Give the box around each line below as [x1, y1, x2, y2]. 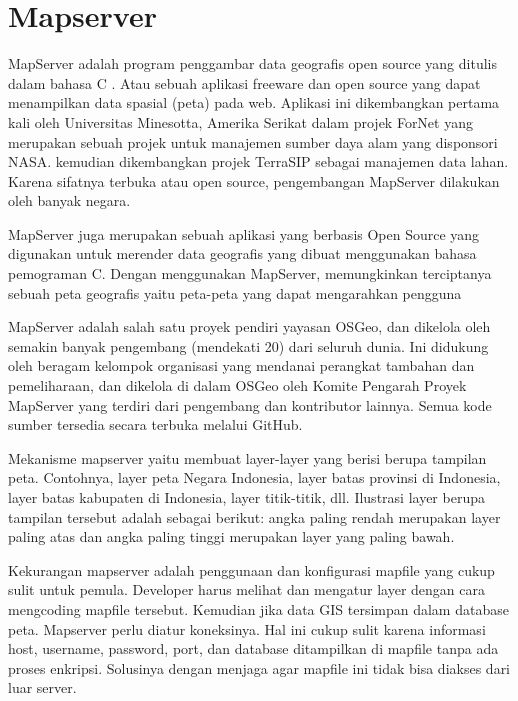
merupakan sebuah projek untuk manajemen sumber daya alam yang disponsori [8, 131, 498, 152]
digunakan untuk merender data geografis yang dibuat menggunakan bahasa [8, 243, 477, 264]
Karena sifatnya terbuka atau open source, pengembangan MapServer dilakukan [8, 170, 500, 191]
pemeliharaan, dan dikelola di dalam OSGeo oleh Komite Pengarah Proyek [8, 375, 467, 396]
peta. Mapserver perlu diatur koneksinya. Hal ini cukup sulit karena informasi [8, 618, 486, 639]
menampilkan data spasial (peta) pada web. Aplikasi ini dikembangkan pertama [8, 92, 500, 113]
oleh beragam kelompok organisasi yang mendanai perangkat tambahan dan [8, 355, 475, 376]
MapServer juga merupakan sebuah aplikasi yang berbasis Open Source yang [8, 223, 480, 244]
